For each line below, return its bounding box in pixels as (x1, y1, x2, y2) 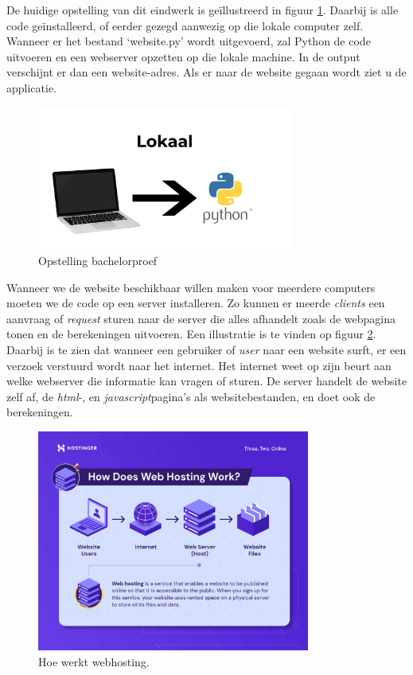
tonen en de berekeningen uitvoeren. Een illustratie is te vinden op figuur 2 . (6, 326, 376, 342)
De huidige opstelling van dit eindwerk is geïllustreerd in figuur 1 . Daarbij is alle (6, 2, 399, 18)
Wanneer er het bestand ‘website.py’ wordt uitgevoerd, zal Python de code (6, 33, 371, 49)
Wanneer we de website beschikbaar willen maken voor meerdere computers (6, 279, 376, 295)
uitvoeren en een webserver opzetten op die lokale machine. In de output (6, 48, 360, 64)
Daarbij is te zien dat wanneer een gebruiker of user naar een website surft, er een (6, 341, 407, 357)
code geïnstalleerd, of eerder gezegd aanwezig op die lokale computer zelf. (6, 17, 364, 33)
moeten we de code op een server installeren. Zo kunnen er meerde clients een (6, 295, 385, 311)
